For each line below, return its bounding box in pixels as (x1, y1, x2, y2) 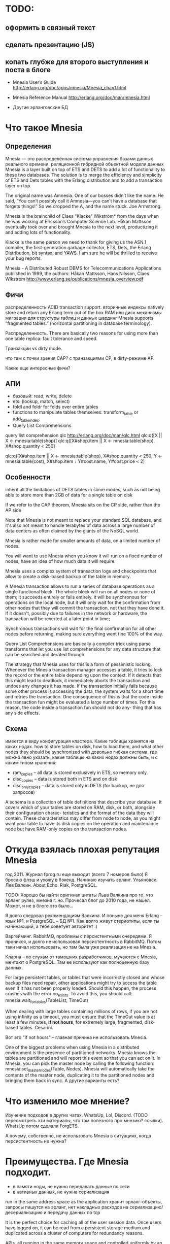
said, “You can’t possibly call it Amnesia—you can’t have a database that (5, 197, 157, 204)
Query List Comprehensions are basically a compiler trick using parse (5, 641, 151, 647)
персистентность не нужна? (5, 1138, 67, 1145)
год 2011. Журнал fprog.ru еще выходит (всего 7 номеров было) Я (5, 871, 148, 877)
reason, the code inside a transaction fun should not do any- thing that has (5, 704, 161, 711)
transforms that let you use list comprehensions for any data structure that (5, 646, 161, 652)
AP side (5, 507, 22, 513)
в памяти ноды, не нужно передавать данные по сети (12, 1184, 130, 1190)
